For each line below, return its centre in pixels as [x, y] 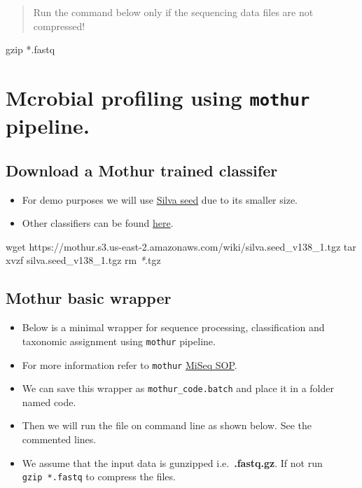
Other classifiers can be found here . [98, 223]
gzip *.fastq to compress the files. [99, 476]
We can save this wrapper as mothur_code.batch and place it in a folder [178, 388]
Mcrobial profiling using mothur [158, 97]
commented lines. [59, 439]
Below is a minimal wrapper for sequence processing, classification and [173, 327]
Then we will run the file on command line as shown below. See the [167, 425]
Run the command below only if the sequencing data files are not [173, 12]
